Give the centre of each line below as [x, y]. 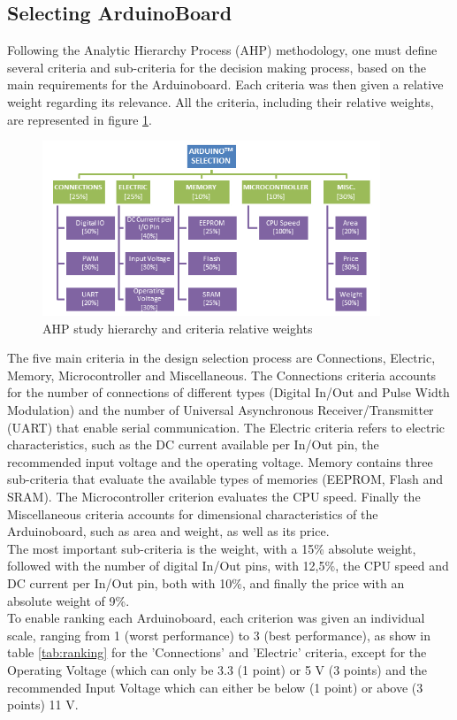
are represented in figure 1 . [80, 119]
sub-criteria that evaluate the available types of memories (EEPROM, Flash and [225, 479]
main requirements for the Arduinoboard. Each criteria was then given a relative [225, 84]
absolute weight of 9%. [69, 600]
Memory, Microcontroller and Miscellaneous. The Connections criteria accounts [222, 375]
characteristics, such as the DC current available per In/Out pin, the [193, 444]
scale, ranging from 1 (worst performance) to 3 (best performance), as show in [219, 635]
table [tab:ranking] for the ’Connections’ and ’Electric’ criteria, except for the [217, 652]
